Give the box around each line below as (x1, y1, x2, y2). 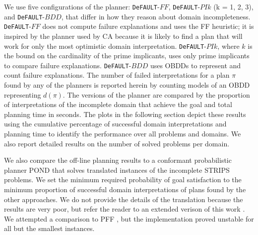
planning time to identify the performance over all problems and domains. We (4, 128, 241, 139)
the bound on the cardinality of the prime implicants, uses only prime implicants (4, 50, 250, 61)
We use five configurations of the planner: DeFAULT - (4, 1, 160, 11)
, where (217, 40, 240, 51)
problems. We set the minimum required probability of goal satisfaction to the (4, 174, 242, 185)
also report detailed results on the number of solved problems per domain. (4, 138, 230, 148)
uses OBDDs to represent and (150, 60, 241, 70)
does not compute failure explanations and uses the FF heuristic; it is (42, 21, 254, 31)
